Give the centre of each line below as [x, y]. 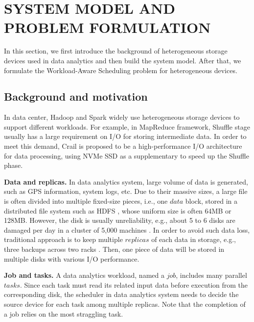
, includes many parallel [211, 275]
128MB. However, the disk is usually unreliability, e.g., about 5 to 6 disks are [120, 220]
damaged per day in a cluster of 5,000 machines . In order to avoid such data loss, [127, 229]
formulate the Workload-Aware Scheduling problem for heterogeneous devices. [121, 70]
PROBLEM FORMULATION [107, 27]
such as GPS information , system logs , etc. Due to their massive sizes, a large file [126, 191]
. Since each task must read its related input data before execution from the [134, 284]
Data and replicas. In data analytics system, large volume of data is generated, [126, 181]
